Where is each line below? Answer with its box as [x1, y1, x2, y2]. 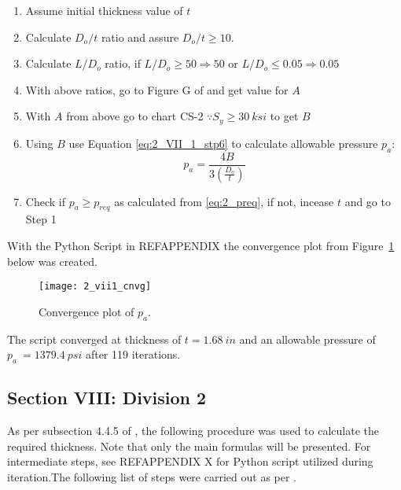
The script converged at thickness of [7, 330, 182, 347]
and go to [344, 193, 391, 209]
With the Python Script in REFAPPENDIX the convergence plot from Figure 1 [7, 237, 395, 253]
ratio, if [105, 55, 141, 72]
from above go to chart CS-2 [66, 108, 204, 124]
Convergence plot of [39, 303, 134, 319]
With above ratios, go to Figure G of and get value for [25, 81, 289, 98]
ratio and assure [101, 28, 179, 45]
